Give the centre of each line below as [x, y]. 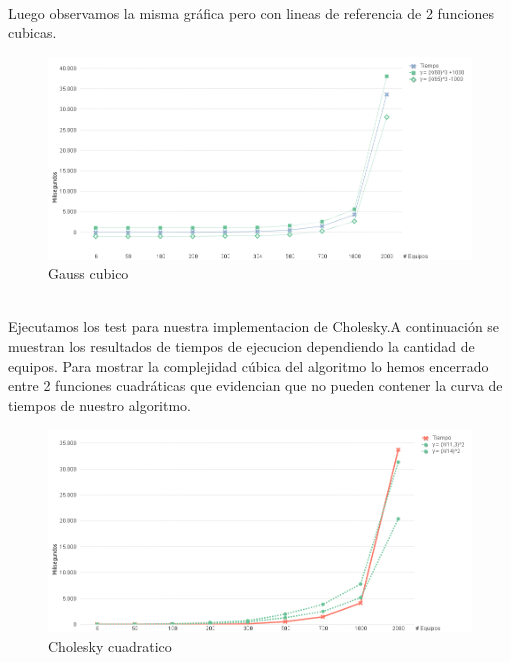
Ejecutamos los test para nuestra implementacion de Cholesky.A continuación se [254, 326]
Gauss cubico [88, 273]
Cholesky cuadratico [110, 645]
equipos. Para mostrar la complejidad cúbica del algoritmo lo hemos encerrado [248, 365]
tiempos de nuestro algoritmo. [100, 404]
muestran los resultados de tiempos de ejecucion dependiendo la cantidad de [241, 346]
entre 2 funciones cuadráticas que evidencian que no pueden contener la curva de [255, 385]
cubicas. [32, 32]
